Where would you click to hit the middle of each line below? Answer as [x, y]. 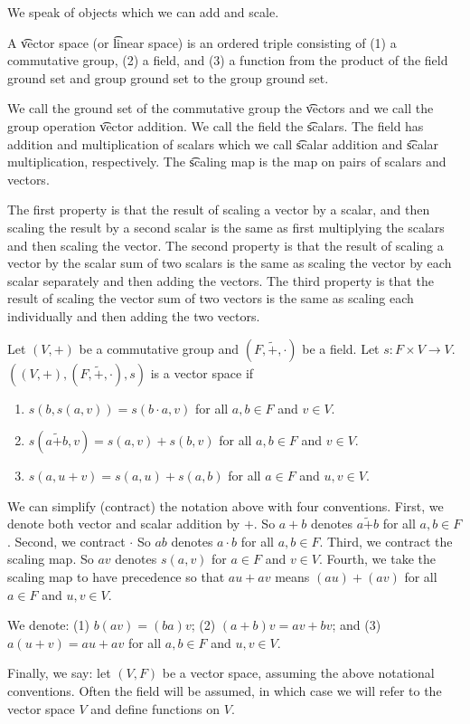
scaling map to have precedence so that [116, 577]
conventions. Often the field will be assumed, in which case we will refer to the [225, 691]
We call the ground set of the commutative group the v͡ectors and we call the [221, 108]
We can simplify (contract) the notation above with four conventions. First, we [226, 505]
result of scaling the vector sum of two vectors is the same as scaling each [211, 298]
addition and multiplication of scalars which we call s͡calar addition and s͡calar [223, 143]
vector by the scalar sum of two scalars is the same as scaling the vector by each [230, 263]
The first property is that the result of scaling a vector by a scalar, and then [219, 210]
